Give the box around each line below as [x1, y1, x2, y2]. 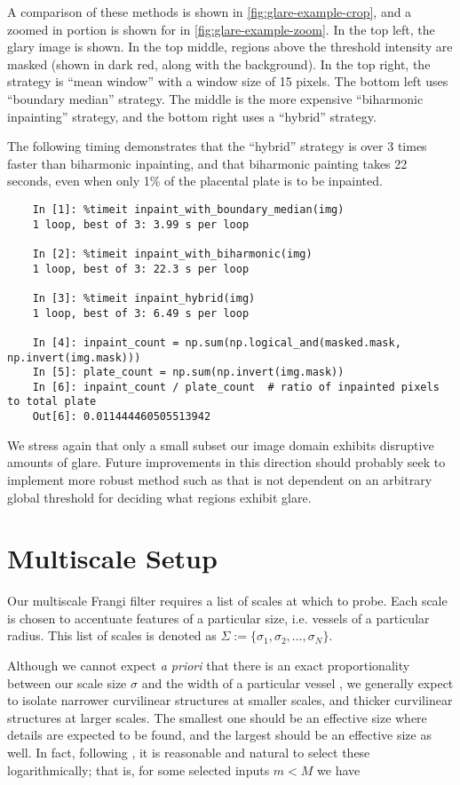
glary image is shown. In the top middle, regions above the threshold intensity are [7, 37, 453, 56]
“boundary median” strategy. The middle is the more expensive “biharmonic [7, 89, 424, 107]
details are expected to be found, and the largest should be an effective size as [7, 726, 432, 744]
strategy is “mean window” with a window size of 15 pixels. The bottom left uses [7, 72, 448, 91]
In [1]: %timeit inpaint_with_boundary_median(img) [32, 202, 345, 216]
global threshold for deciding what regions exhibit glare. [7, 488, 312, 506]
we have [317, 760, 361, 779]
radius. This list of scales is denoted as [7, 626, 217, 645]
